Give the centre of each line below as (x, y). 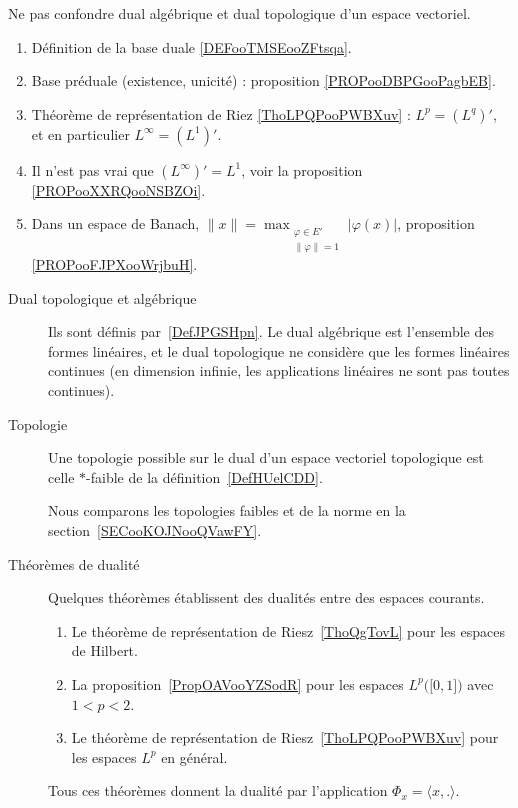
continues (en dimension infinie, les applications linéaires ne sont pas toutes (279, 370)
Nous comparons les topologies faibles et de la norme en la (227, 510)
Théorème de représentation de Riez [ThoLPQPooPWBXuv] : (221, 113)
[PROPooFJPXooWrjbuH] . (114, 264)
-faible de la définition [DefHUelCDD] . (204, 476)
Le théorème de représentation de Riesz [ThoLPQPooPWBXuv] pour (285, 737)
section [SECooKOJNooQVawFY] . (155, 529)
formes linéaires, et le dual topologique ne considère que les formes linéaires (279, 350)
